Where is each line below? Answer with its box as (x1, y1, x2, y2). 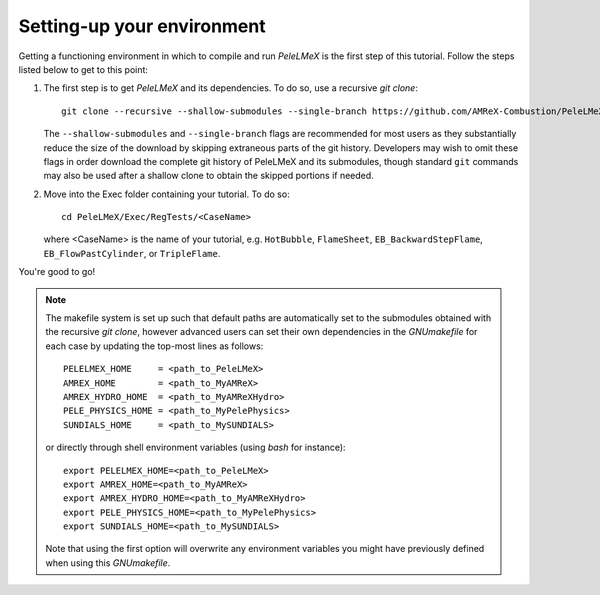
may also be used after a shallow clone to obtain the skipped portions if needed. (43, 170, 374, 182)
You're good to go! (18, 266, 96, 278)
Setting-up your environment (18, 15, 266, 37)
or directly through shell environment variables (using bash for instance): (45, 441, 346, 454)
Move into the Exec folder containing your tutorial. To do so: (43, 188, 290, 200)
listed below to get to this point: (18, 63, 149, 75)
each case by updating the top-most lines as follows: (45, 340, 264, 352)
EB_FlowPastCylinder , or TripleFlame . (43, 247, 221, 259)
